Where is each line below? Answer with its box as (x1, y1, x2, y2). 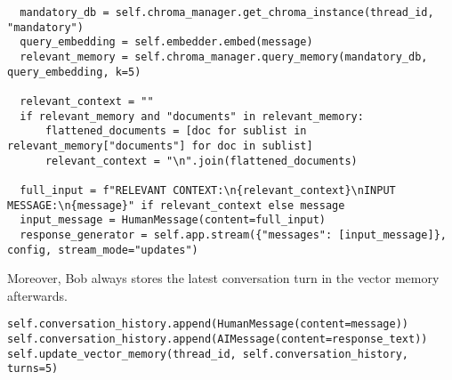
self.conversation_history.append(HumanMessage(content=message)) (7, 318, 409, 331)
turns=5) (7, 362, 59, 376)
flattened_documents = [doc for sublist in (44, 125, 307, 138)
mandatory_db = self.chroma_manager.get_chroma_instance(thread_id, (20, 6, 434, 19)
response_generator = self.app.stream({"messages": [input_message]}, (20, 228, 447, 241)
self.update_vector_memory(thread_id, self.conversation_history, (7, 347, 409, 360)
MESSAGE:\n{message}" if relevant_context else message (7, 198, 345, 212)
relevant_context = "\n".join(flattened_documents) (44, 154, 358, 167)
